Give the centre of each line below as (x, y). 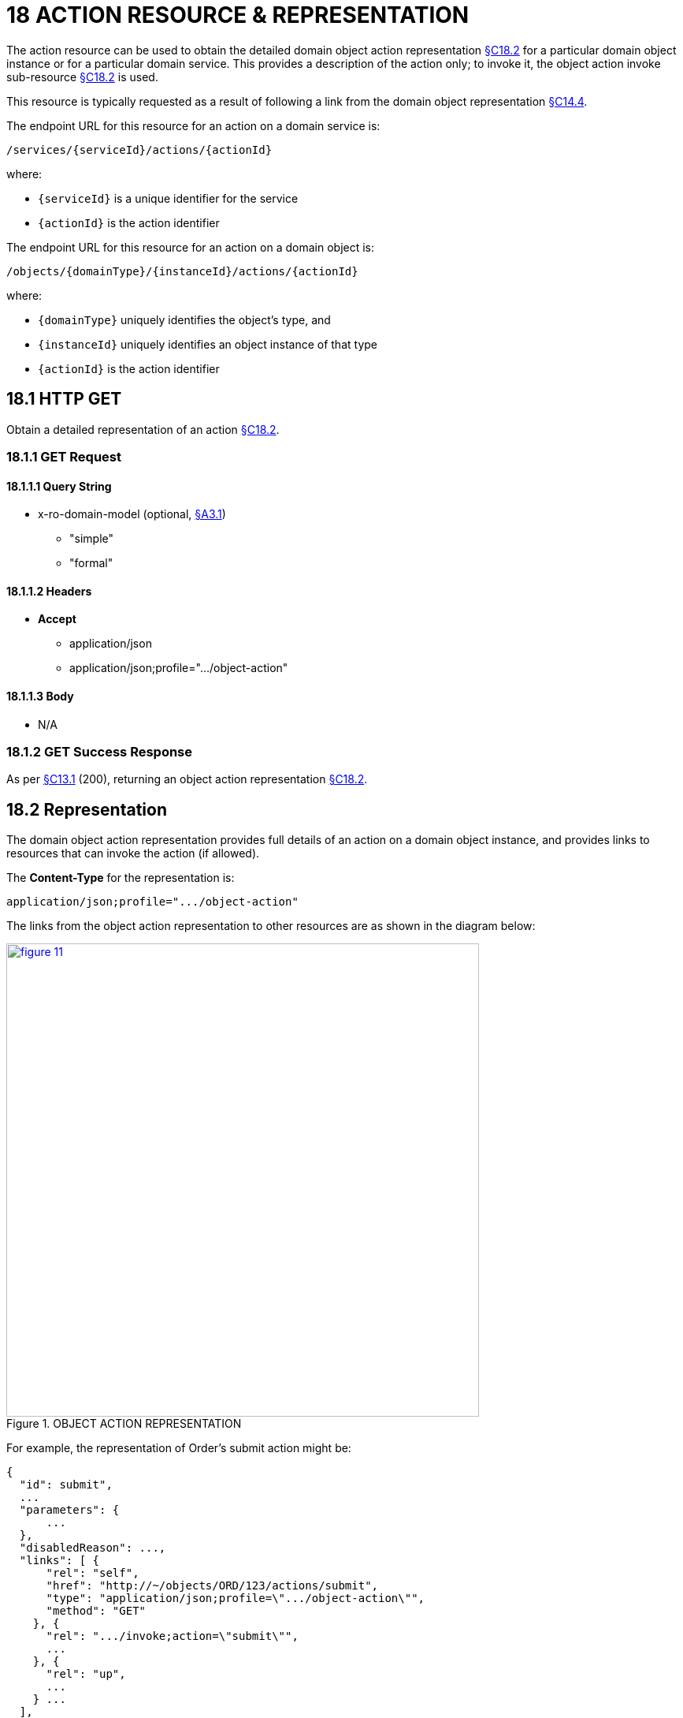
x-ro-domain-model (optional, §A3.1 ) (132, 514)
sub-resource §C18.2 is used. (82, 77)
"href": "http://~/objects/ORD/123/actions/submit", (212, 1586)
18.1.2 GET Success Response (100, 752)
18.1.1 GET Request (64, 456)
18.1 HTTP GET (64, 399)
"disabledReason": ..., (93, 1548)
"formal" (91, 563)
